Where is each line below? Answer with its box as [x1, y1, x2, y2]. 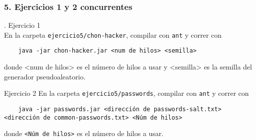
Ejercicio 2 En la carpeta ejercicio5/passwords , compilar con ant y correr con [4, 88, 249, 98]
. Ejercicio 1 [4, 20, 40, 30]
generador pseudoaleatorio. [4, 71, 86, 81]
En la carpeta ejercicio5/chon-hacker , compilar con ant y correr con [4, 29, 222, 40]
